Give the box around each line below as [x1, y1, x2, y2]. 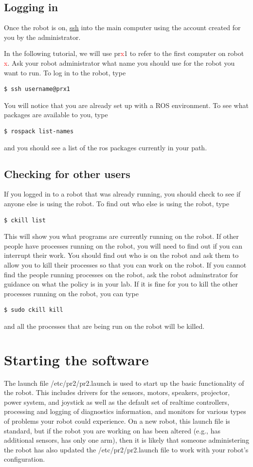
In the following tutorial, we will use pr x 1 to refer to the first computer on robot [4, 48, 244, 58]
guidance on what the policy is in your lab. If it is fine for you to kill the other [4, 279, 238, 289]
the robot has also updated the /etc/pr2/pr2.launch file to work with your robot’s [4, 444, 249, 454]
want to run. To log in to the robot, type [4, 67, 126, 77]
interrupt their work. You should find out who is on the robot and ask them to [4, 250, 239, 260]
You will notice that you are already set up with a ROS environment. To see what [4, 100, 249, 110]
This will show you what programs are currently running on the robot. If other [4, 231, 239, 241]
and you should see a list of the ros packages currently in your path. [4, 142, 207, 152]
